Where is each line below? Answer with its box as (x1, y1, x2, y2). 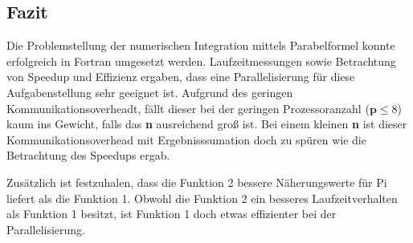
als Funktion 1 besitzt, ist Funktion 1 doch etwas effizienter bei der (6, 205, 337, 222)
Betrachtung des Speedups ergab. (6, 147, 170, 164)
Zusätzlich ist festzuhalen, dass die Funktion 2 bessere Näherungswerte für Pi (6, 173, 387, 190)
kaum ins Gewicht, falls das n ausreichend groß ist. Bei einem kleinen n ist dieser (6, 115, 407, 132)
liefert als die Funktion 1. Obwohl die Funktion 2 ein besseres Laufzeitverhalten (6, 189, 398, 206)
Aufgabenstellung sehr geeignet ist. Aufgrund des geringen (6, 83, 293, 100)
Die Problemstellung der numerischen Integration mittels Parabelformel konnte (6, 37, 395, 54)
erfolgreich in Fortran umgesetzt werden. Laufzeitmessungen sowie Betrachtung (6, 52, 396, 69)
